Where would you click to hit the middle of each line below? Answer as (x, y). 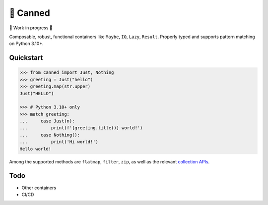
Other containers (39, 188)
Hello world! (35, 149)
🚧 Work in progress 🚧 (31, 28)
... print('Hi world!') (59, 142)
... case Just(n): (47, 121)
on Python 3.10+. (27, 44)
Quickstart (26, 58)
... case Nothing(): (50, 135)
